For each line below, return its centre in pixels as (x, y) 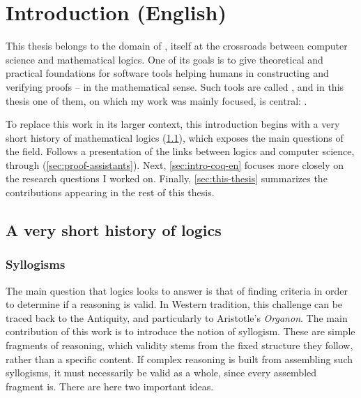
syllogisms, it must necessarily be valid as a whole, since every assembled (161, 373)
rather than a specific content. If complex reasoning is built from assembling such (179, 359)
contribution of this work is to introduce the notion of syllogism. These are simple (180, 331)
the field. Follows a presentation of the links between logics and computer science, (180, 151)
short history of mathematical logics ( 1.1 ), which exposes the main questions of (175, 137)
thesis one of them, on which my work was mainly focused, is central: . (156, 100)
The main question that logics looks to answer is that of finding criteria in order (177, 290)
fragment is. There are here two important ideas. (110, 386)
